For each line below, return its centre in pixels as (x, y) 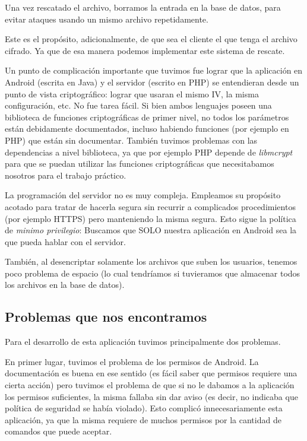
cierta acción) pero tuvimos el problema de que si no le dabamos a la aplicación (150, 385)
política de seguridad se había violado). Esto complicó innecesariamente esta (144, 408)
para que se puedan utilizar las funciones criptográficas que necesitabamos (140, 164)
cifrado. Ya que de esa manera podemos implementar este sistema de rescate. (145, 50)
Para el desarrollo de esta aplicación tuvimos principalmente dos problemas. (143, 342)
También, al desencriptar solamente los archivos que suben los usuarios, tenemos (151, 261)
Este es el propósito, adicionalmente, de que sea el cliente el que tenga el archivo (151, 39)
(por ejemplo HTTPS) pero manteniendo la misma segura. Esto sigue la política (151, 218)
